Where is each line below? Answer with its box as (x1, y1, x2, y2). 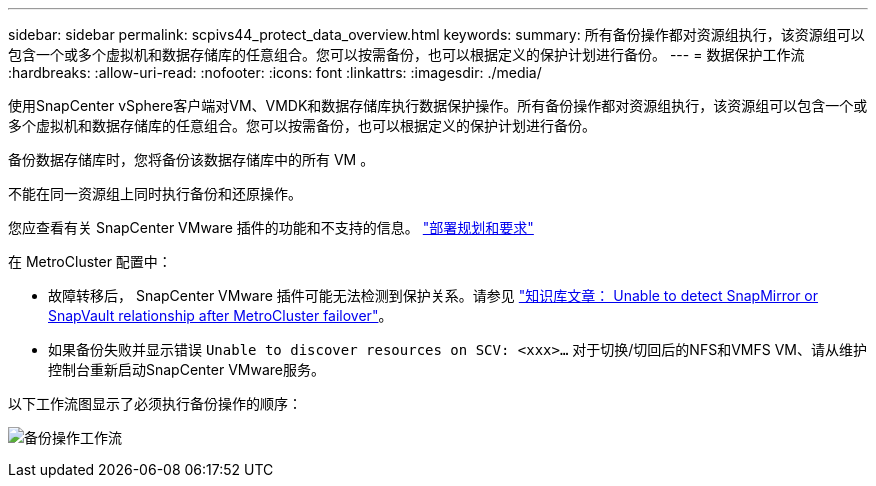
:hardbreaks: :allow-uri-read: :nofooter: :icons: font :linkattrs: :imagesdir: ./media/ (8, 64, 542, 81)
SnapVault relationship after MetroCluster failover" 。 (48, 307, 393, 324)
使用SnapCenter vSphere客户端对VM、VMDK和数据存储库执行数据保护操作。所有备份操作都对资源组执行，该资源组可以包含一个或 (8, 97, 868, 114)
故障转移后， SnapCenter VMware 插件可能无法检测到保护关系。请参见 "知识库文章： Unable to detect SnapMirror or (48, 287, 819, 304)
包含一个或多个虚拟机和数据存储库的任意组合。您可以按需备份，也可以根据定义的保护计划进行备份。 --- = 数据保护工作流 (8, 46, 805, 63)
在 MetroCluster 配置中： (8, 253, 172, 270)
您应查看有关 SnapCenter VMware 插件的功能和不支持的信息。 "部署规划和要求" (8, 219, 534, 236)
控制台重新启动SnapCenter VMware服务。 (48, 361, 325, 378)
